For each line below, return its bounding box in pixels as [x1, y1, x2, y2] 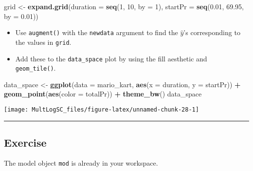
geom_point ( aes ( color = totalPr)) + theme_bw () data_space [4, 89, 202, 99]
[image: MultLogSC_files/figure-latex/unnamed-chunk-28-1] [4, 106, 199, 113]
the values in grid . [15, 37, 72, 47]
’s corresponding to [183, 27, 240, 38]
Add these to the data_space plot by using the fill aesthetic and [15, 53, 207, 63]
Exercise [4, 135, 47, 150]
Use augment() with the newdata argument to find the [15, 27, 178, 38]
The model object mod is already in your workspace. [4, 157, 158, 168]
